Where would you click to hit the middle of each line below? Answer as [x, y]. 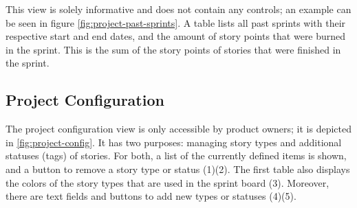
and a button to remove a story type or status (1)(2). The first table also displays [178, 169]
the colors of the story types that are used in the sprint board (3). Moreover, [167, 182]
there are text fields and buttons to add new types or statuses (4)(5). [151, 196]
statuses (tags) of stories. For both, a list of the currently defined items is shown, [176, 155]
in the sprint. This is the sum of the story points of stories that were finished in [173, 49]
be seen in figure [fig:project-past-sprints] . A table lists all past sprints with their [176, 22]
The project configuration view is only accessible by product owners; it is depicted [178, 129]
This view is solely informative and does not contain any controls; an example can [178, 9]
